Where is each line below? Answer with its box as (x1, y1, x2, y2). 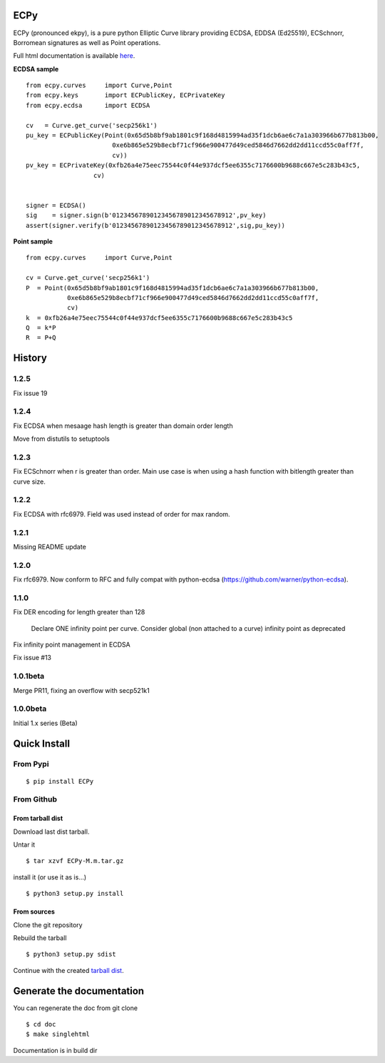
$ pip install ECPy (26, 777, 94, 785)
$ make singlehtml (26, 1030, 91, 1039)
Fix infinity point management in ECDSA (13, 640, 131, 649)
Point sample (13, 236, 53, 246)
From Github (13, 794, 57, 804)
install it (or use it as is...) (13, 872, 87, 882)
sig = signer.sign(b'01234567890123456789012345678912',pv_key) (26, 211, 267, 219)
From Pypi (13, 759, 49, 769)
